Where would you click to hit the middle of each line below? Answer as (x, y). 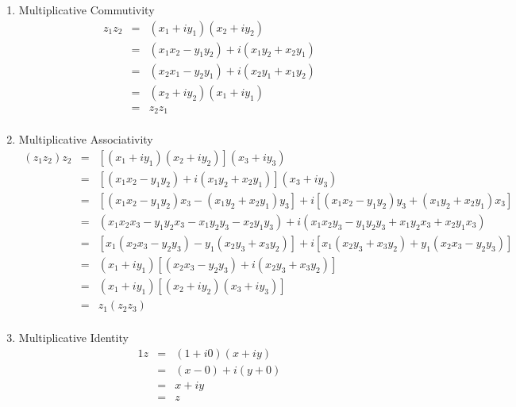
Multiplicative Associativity (86, 139)
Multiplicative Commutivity (87, 10)
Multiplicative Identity (73, 338)
